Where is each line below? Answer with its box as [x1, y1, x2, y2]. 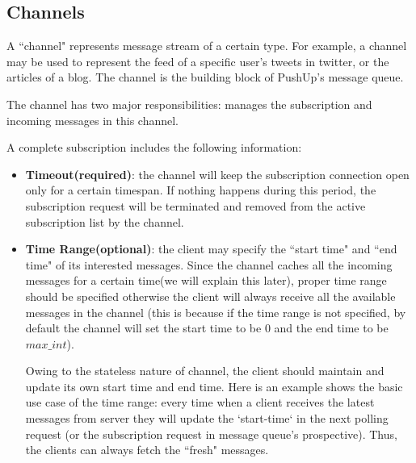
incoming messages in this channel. [6, 111, 179, 128]
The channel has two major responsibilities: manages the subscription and [6, 95, 372, 112]
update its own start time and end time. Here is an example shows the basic [25, 377, 403, 394]
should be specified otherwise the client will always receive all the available [25, 287, 396, 304]
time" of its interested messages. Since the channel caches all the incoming [25, 256, 393, 273]
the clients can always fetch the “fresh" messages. [25, 441, 269, 458]
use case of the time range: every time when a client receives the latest [25, 394, 375, 411]
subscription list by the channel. [25, 213, 184, 230]
